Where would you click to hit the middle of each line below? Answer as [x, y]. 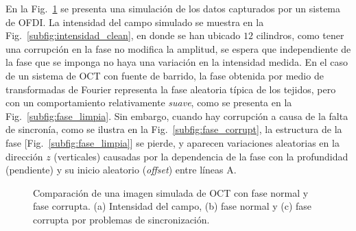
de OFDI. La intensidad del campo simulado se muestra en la [135, 22]
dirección [24, 156]
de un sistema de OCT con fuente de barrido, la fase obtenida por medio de [165, 75]
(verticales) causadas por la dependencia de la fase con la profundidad [201, 156]
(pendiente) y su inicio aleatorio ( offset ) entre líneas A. [121, 170]
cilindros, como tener [300, 35]
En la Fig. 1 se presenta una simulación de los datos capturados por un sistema [173, 8]
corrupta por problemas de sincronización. [121, 219]
